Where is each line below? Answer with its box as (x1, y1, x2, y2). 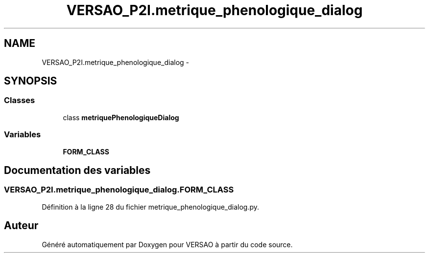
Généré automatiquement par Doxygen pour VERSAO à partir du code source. (42, 240, 293, 249)
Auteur (4, 219, 39, 232)
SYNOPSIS (4, 75, 57, 87)
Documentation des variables (4, 164, 151, 176)
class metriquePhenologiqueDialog (63, 113, 179, 122)
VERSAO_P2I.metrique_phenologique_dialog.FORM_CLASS (4, 185, 234, 195)
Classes (4, 95, 35, 106)
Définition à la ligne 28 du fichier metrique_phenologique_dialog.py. (42, 202, 260, 211)
